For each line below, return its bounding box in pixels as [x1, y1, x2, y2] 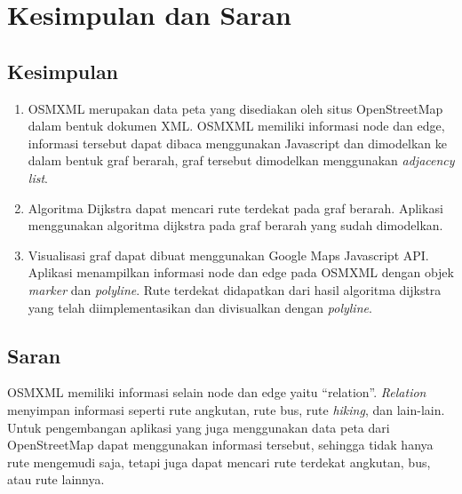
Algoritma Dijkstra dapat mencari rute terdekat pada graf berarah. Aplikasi [28, 198, 443, 217]
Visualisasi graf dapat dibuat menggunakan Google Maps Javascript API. [28, 245, 429, 264]
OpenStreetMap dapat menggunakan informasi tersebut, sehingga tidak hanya [7, 435, 434, 454]
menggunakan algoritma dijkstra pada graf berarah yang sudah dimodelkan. [28, 216, 443, 235]
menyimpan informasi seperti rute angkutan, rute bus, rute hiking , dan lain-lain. [7, 400, 445, 418]
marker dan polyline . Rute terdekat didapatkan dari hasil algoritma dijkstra [28, 280, 442, 299]
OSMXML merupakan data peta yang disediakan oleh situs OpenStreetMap [28, 99, 443, 117]
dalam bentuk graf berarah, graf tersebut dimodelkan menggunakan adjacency [28, 151, 455, 170]
